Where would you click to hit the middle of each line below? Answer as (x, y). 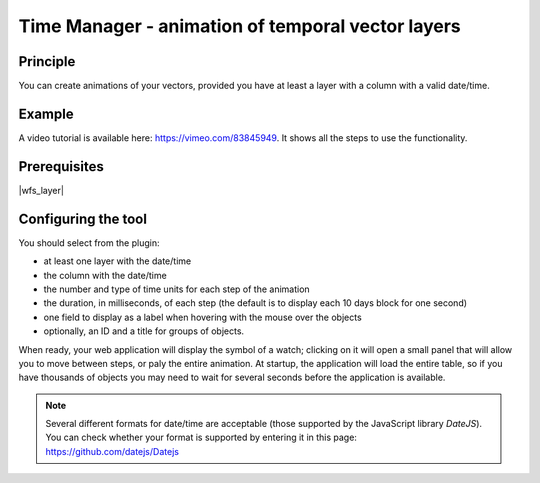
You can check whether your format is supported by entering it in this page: (201, 437)
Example (46, 113)
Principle (47, 61)
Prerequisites (61, 166)
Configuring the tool (82, 218)
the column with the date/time (105, 275)
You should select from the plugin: (89, 242)
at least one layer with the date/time (117, 261)
